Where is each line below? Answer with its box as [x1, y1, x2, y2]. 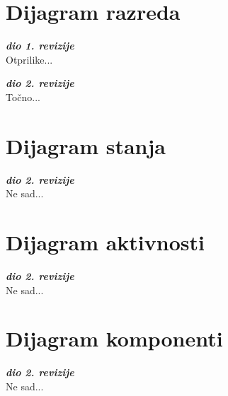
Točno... [6, 89, 41, 104]
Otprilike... [6, 52, 53, 66]
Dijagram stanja [6, 131, 166, 160]
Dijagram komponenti [6, 324, 223, 353]
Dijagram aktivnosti [6, 228, 205, 256]
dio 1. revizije [6, 38, 74, 53]
